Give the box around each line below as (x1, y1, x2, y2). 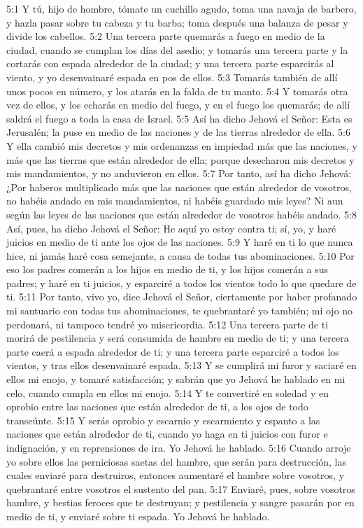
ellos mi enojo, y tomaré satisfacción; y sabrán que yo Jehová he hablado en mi (6, 372, 346, 387)
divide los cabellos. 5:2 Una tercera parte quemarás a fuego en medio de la (6, 29, 325, 43)
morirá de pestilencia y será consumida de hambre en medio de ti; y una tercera (6, 331, 349, 345)
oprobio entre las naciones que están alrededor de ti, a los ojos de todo (6, 399, 308, 414)
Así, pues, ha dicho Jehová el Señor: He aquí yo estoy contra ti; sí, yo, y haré (6, 221, 336, 235)
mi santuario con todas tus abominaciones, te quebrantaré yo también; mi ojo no (6, 303, 353, 318)
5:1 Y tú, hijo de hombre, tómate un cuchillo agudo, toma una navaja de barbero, (6, 1, 357, 15)
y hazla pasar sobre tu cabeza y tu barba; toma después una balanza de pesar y (6, 15, 348, 29)
